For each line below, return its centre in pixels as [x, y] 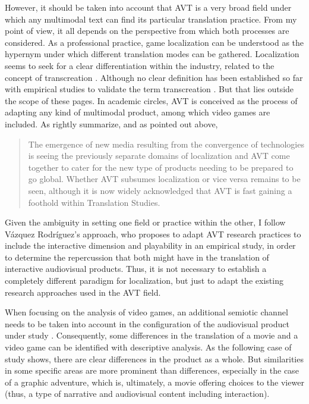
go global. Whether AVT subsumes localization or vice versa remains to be [164, 179]
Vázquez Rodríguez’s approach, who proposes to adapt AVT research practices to [153, 234]
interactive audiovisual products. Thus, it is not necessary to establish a [136, 269]
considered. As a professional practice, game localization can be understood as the [154, 42]
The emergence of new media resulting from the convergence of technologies [166, 144]
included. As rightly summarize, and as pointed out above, [111, 123]
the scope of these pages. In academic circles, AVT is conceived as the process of [151, 100]
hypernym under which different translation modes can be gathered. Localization [152, 54]
